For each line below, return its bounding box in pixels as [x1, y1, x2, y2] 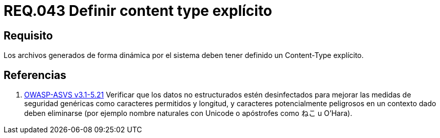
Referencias [4, 68, 67, 82]
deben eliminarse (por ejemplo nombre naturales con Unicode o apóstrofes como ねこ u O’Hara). [24, 109, 352, 118]
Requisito [4, 29, 53, 42]
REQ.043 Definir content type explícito [4, 2, 273, 19]
